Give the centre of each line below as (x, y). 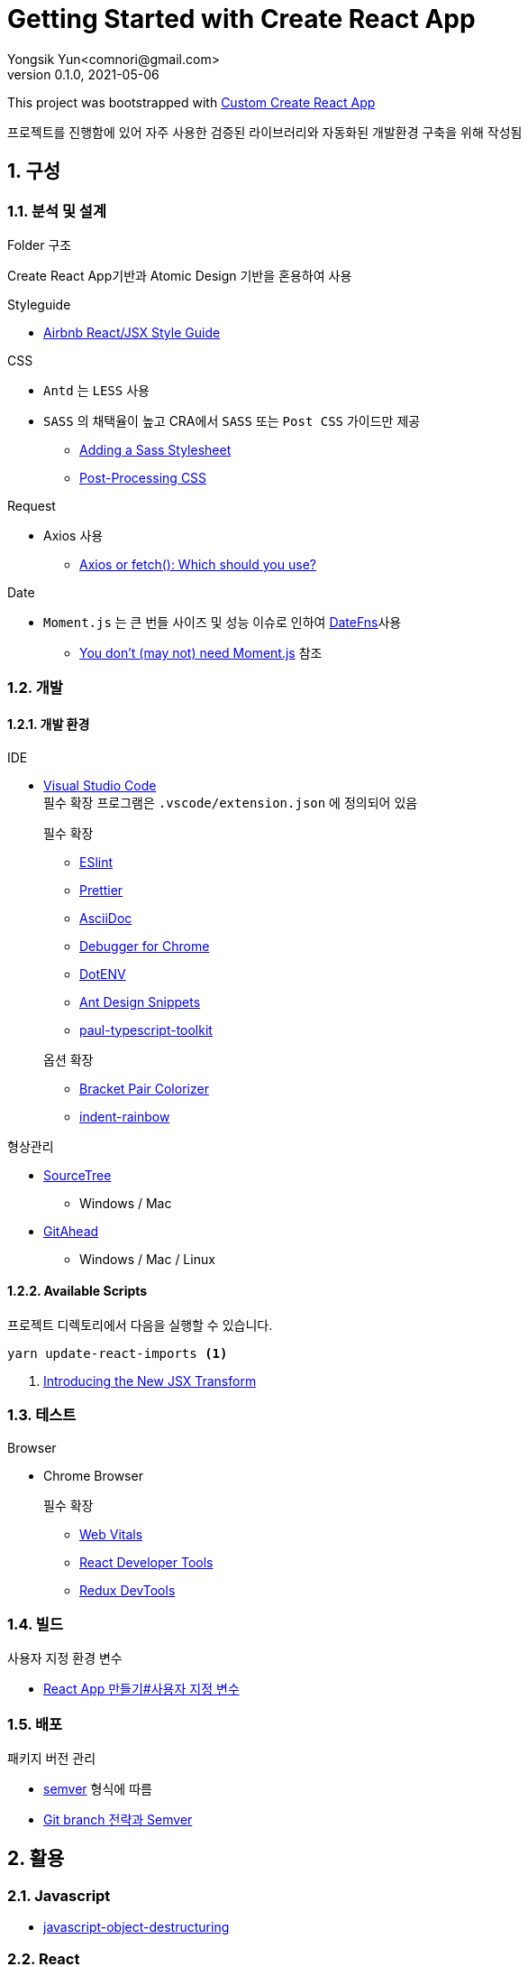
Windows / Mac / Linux (147, 1259)
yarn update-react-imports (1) (118, 1353)
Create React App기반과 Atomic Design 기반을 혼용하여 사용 (180, 275)
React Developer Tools (146, 1562)
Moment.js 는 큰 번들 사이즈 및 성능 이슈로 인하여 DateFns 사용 (223, 622)
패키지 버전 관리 (52, 1759)
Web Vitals (111, 1534)
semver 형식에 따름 (98, 1789)
